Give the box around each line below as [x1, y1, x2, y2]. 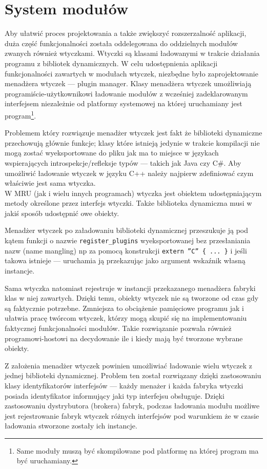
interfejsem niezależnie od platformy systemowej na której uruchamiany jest [5, 98, 242, 109]
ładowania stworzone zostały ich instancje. [5, 420, 137, 431]
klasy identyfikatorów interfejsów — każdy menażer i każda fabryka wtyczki [5, 380, 243, 390]
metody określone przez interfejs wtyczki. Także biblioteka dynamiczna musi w [5, 198, 252, 208]
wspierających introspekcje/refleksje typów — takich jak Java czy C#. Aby [5, 157, 241, 168]
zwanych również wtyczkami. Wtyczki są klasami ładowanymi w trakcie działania [5, 48, 260, 58]
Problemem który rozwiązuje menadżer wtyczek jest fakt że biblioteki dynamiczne [5, 127, 262, 138]
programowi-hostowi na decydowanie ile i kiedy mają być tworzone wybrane [5, 333, 243, 343]
